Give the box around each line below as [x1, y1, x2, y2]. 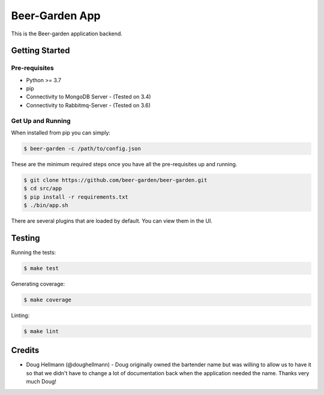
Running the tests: [11, 249, 56, 256]
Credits [11, 345, 40, 355]
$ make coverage [23, 296, 72, 303]
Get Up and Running [11, 116, 71, 125]
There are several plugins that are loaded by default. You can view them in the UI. [11, 217, 213, 225]
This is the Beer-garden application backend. [11, 30, 123, 37]
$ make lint [23, 328, 59, 334]
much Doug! [26, 378, 57, 385]
